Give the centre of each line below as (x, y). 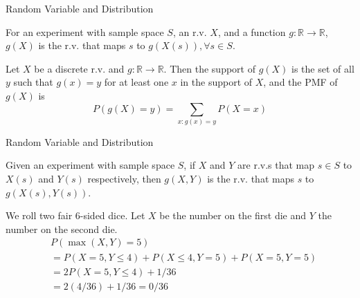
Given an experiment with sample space (90, 165)
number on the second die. (62, 229)
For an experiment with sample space (85, 31)
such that (33, 82)
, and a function (252, 31)
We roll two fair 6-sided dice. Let (75, 215)
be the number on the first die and (233, 215)
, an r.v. (190, 31)
